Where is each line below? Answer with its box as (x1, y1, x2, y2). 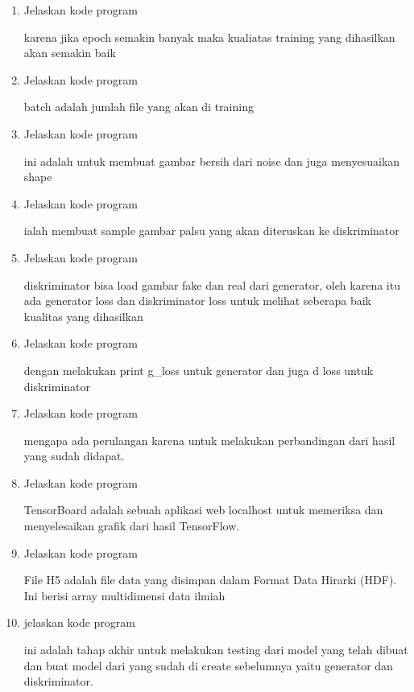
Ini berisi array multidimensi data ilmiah (23, 587, 226, 603)
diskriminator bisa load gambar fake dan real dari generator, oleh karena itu (23, 276, 400, 293)
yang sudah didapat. (23, 447, 125, 464)
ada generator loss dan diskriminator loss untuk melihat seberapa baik (23, 292, 371, 309)
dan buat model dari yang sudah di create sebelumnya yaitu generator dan (23, 657, 393, 673)
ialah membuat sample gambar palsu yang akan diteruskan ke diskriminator (23, 222, 400, 239)
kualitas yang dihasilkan (23, 307, 143, 324)
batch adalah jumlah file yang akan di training (23, 98, 254, 115)
